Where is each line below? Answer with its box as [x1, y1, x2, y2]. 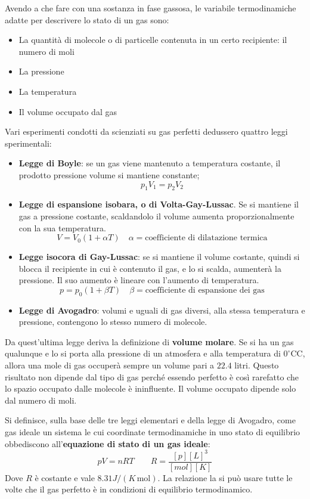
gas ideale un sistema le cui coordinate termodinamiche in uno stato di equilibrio [5, 426, 300, 438]
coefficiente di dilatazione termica [145, 234, 268, 243]
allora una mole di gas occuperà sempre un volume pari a [5, 359, 215, 371]
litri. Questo [234, 359, 279, 371]
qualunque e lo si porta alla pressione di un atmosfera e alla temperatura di [5, 347, 281, 359]
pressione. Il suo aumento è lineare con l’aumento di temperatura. [18, 274, 259, 286]
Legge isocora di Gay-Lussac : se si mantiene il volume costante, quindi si [18, 250, 300, 263]
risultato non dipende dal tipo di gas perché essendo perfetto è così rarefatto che [5, 370, 299, 383]
